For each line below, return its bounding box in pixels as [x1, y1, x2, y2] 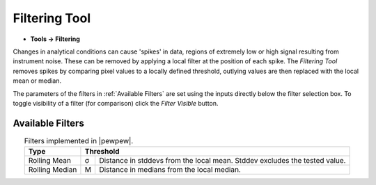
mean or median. [13, 77, 62, 85]
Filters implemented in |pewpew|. [24, 136, 134, 145]
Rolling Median [28, 165, 77, 175]
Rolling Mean [28, 156, 71, 166]
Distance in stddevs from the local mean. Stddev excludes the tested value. [98, 156, 346, 166]
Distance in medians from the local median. [98, 165, 242, 175]
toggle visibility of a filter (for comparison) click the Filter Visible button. [13, 99, 219, 107]
